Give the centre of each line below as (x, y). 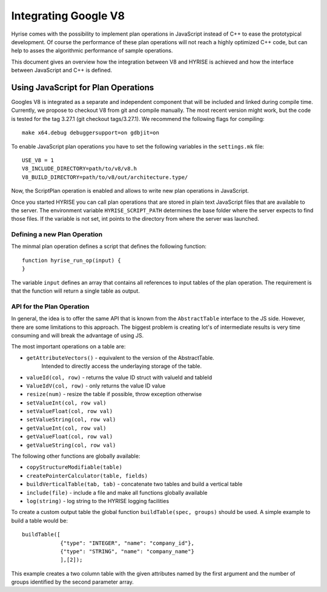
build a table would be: (40, 521)
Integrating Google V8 (68, 16)
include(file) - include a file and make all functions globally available (117, 492)
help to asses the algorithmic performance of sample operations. (92, 51)
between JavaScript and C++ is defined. (61, 70)
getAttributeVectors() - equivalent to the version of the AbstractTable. (120, 357)
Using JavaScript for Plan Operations (83, 87)
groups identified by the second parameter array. (73, 582)
